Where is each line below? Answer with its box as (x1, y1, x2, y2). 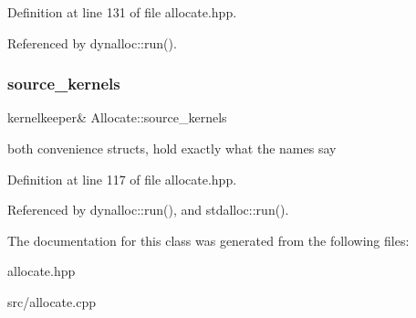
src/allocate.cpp (7, 291, 96, 311)
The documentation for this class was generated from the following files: (7, 230, 410, 249)
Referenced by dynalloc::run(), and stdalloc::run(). (7, 200, 289, 219)
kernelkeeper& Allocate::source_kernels (7, 108, 227, 127)
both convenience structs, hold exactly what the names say (7, 139, 337, 157)
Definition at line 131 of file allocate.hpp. (7, 3, 237, 21)
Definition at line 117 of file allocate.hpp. (7, 169, 237, 188)
